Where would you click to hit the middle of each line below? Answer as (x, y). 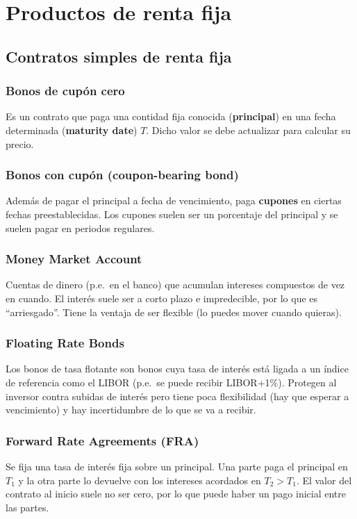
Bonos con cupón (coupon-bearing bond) (122, 175)
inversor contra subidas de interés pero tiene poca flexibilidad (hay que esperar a (177, 396)
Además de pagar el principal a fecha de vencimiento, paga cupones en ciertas (174, 200)
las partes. (27, 507)
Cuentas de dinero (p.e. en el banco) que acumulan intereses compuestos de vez (175, 285)
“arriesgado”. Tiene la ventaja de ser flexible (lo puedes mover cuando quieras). (174, 312)
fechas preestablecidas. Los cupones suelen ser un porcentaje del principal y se (172, 214)
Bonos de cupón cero (65, 91)
